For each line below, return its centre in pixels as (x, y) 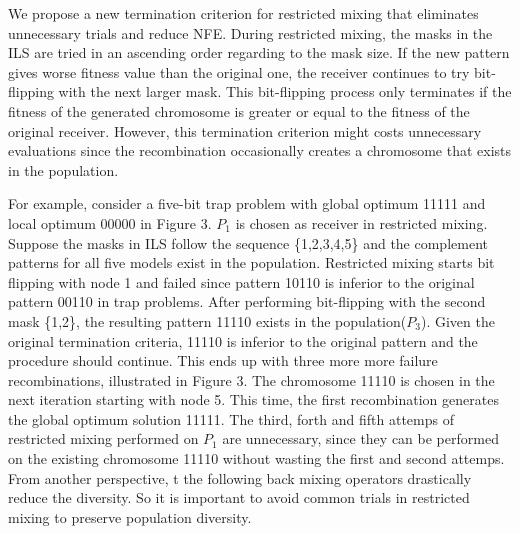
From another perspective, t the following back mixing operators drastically (240, 477)
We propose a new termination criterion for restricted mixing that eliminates (243, 13)
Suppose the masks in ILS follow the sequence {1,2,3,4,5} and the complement (248, 242)
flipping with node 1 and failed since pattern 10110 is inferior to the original (241, 281)
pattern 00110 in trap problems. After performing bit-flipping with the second (247, 301)
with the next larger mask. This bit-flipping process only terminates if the (285, 91)
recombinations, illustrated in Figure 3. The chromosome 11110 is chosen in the (251, 379)
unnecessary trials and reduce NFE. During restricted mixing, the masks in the (250, 32)
